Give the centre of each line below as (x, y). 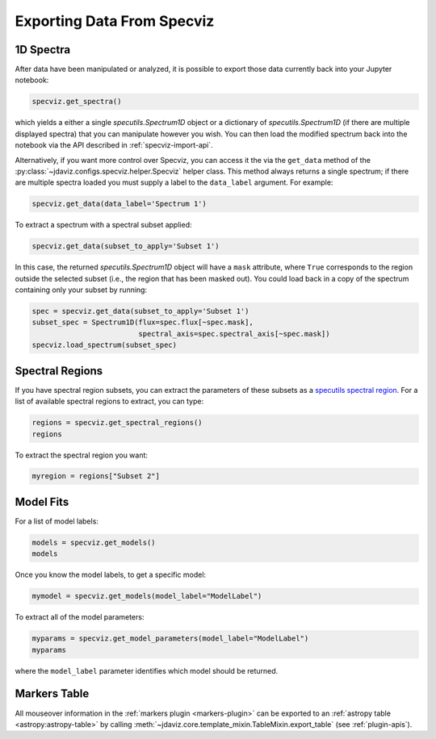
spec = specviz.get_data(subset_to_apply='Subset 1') (140, 311)
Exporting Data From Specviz (115, 21)
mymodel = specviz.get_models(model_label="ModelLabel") (147, 596)
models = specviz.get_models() (94, 542)
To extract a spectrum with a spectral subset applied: (103, 225)
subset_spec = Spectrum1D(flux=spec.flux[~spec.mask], (143, 322)
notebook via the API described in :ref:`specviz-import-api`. (114, 145)
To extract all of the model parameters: (80, 617)
